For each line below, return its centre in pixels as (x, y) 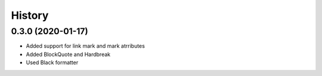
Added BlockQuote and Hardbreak (68, 54)
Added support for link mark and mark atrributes (86, 46)
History (30, 15)
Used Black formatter (52, 62)
